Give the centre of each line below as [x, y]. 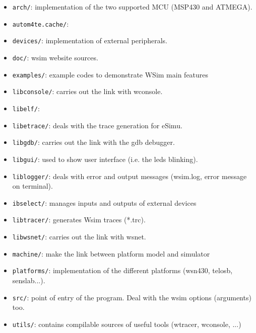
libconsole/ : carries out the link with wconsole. [87, 91]
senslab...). [29, 280]
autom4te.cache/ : [41, 23]
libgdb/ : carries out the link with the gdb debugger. [93, 142]
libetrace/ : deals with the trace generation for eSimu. [97, 125]
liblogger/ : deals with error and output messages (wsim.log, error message [130, 176]
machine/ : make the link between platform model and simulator [111, 253]
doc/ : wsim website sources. [55, 57]
